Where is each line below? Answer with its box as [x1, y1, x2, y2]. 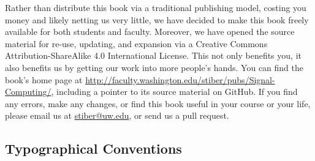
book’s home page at [5, 73, 83, 86]
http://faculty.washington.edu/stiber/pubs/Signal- [85, 73, 275, 86]
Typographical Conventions [5, 139, 182, 158]
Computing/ [5, 85, 51, 98]
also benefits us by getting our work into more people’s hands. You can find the [5, 61, 304, 73]
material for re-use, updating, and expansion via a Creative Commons [5, 37, 268, 50]
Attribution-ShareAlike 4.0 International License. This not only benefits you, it [5, 49, 302, 62]
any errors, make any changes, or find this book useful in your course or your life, [5, 97, 311, 110]
